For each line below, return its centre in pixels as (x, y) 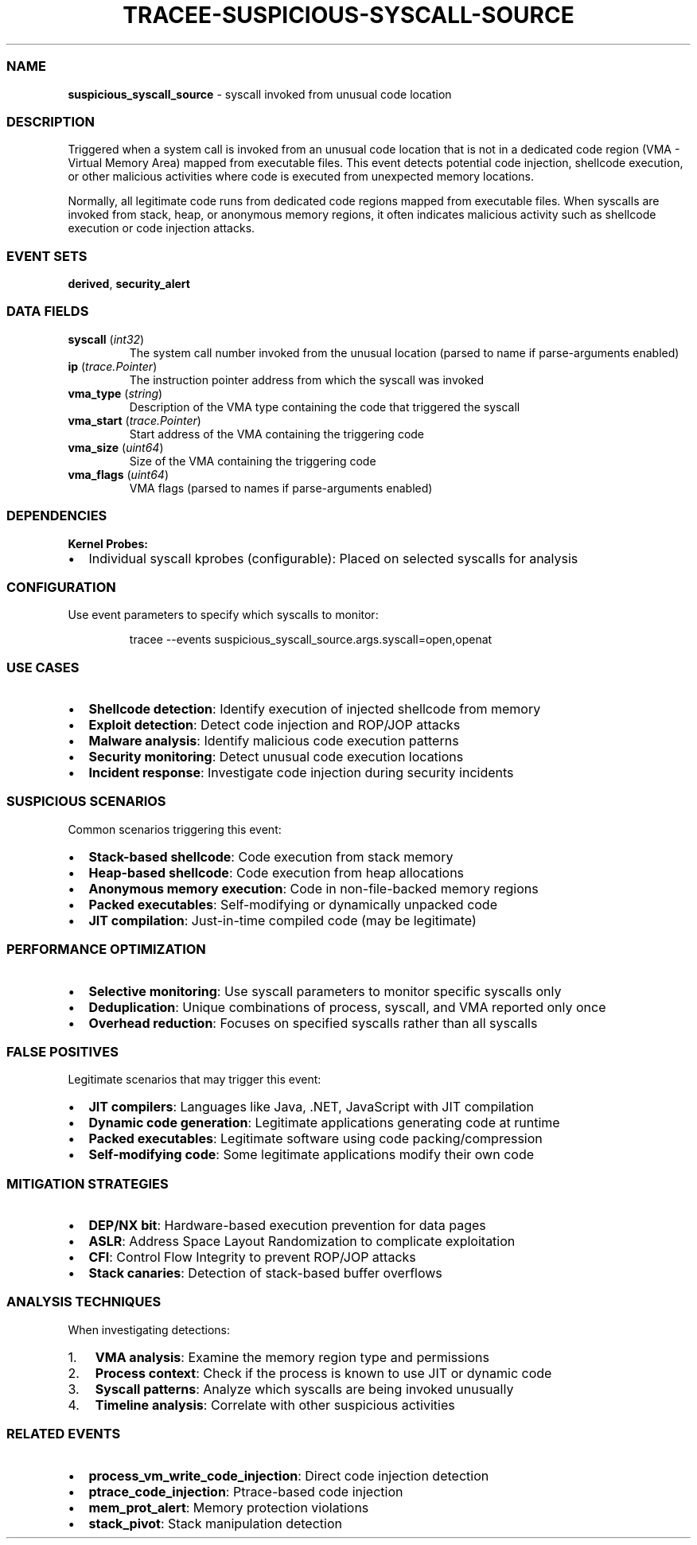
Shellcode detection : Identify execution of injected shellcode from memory (315, 709)
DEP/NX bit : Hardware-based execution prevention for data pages (287, 1225)
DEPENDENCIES (57, 516)
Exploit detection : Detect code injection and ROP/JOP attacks (275, 725)
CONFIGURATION (61, 587)
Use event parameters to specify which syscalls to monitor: (223, 615)
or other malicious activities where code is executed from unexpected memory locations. (301, 177)
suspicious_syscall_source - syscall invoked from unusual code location (260, 94)
